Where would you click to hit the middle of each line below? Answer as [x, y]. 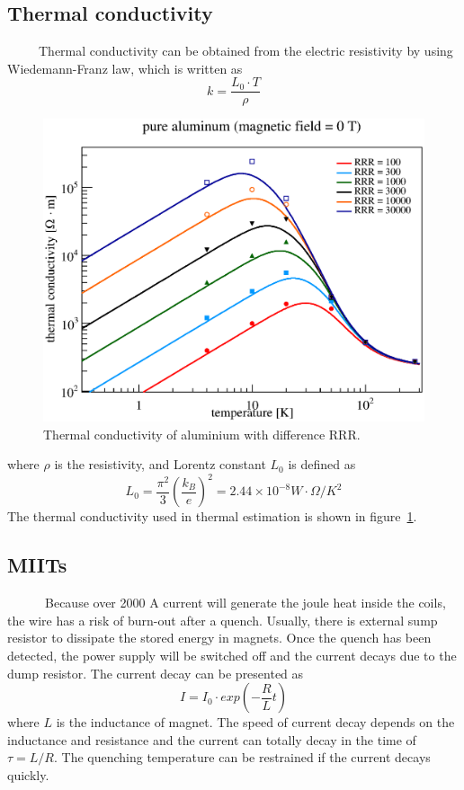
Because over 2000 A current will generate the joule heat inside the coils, [245, 603]
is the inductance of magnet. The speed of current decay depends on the [255, 722]
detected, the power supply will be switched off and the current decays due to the [232, 655]
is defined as [322, 464]
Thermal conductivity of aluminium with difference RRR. [202, 434]
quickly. [28, 774]
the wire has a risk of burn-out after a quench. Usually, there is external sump [223, 620]
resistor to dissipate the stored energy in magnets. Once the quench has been [219, 638]
